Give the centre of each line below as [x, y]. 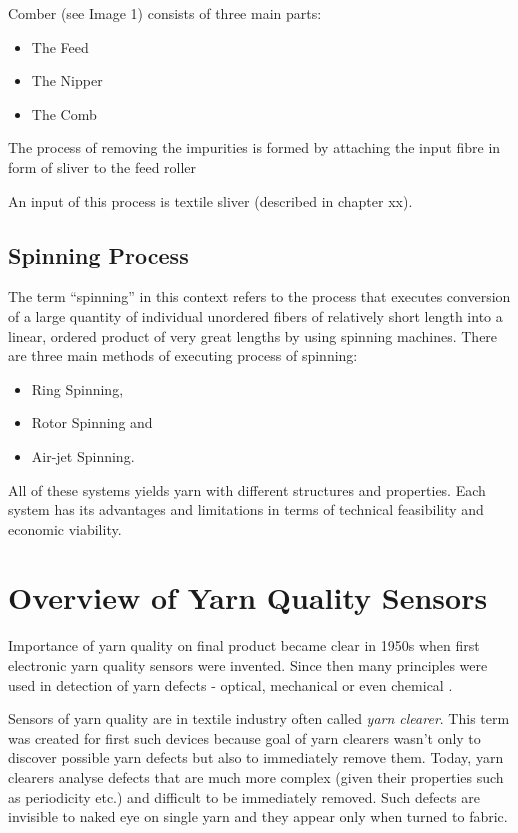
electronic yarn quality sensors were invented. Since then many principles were [248, 665]
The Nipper [67, 80]
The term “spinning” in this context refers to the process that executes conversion [259, 296]
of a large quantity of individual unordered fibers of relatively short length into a [255, 315]
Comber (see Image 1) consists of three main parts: [165, 13]
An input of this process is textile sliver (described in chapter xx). [210, 200]
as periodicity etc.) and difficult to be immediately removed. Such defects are [244, 796]
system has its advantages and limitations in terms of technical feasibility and [246, 509]
